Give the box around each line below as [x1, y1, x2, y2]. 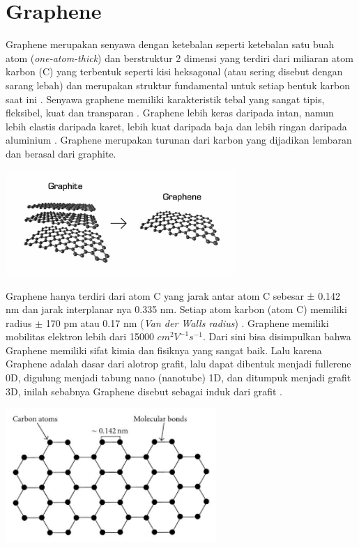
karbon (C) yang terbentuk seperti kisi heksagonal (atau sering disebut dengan [6, 64, 343, 79]
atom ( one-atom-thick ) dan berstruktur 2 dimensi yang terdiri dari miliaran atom [6, 50, 353, 65]
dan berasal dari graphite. [6, 146, 116, 160]
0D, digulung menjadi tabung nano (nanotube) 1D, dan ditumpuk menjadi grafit [6, 370, 351, 385]
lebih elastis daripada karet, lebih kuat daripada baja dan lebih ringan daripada [6, 119, 347, 133]
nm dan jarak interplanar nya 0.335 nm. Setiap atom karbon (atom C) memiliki [6, 302, 347, 317]
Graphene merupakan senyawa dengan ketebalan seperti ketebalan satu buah [6, 37, 335, 52]
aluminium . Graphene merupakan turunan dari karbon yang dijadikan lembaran [6, 132, 352, 147]
